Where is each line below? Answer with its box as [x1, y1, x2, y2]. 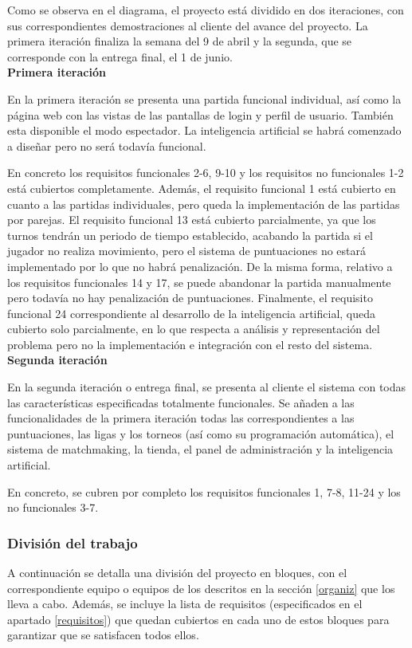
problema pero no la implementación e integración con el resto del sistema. [7, 336, 373, 352]
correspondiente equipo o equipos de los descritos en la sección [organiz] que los [7, 579, 395, 596]
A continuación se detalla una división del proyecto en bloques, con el [7, 564, 347, 581]
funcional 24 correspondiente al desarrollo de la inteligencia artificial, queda [7, 304, 375, 321]
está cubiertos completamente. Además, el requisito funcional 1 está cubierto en [7, 179, 396, 196]
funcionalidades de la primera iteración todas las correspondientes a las [7, 410, 355, 426]
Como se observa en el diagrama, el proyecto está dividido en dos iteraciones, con [7, 2, 404, 18]
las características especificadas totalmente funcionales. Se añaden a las [7, 394, 355, 410]
